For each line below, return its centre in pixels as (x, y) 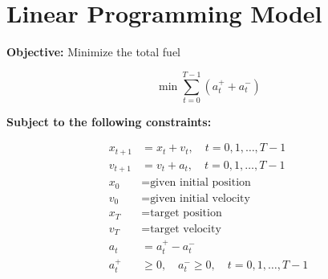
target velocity (186, 229)
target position (186, 213)
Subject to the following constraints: (109, 121)
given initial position (200, 183)
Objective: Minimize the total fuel (94, 52)
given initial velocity (200, 198)
